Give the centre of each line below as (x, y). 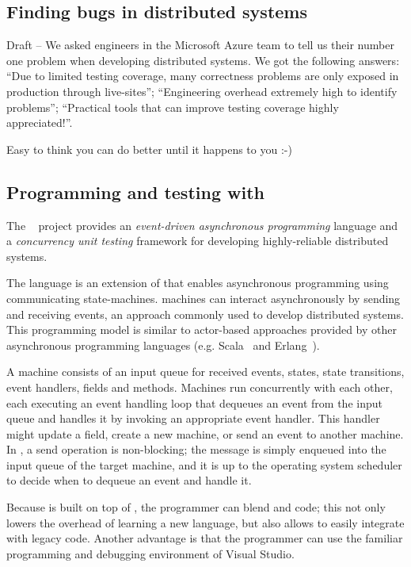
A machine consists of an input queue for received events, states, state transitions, (205, 372)
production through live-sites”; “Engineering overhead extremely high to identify (202, 91)
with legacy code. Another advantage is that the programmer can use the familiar (205, 538)
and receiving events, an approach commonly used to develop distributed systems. (205, 314)
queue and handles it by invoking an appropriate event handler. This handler (193, 418)
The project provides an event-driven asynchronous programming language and (202, 225)
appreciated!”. (40, 123)
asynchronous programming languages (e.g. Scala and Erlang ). (163, 345)
